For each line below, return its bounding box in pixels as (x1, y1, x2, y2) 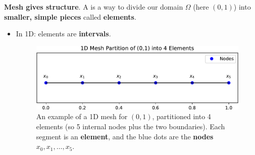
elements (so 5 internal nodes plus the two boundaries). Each (36, 121, 225, 131)
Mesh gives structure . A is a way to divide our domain (4, 2, 183, 12)
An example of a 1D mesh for (36, 111, 128, 122)
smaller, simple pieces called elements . (4, 11, 136, 22)
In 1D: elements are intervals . (16, 28, 111, 39)
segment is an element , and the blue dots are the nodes (36, 131, 214, 141)
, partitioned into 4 (152, 111, 211, 122)
